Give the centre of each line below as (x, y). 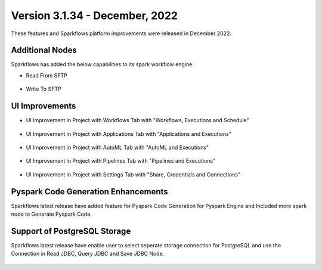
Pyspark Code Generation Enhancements (89, 192)
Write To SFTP (44, 89)
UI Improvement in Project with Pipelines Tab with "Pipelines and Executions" (121, 161)
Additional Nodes (44, 50)
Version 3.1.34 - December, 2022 (95, 15)
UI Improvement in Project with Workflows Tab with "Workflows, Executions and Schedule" (138, 120)
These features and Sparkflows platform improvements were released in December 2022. (121, 33)
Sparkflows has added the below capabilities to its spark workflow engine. (102, 64)
